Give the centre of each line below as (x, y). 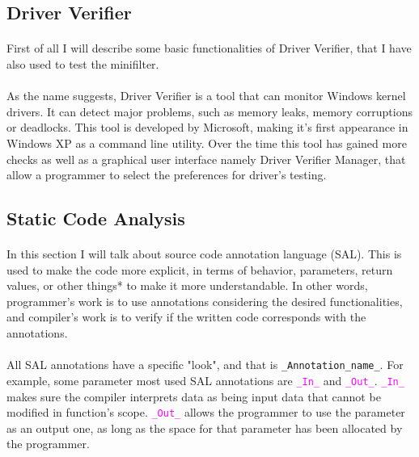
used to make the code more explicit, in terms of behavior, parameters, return (200, 269)
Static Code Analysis (96, 218)
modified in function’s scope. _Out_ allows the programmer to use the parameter (206, 412)
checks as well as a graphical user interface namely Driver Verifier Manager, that (206, 159)
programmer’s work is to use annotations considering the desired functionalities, (205, 301)
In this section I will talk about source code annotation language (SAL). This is (204, 254)
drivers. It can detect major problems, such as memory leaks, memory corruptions (210, 111)
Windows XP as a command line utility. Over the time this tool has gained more (207, 143)
